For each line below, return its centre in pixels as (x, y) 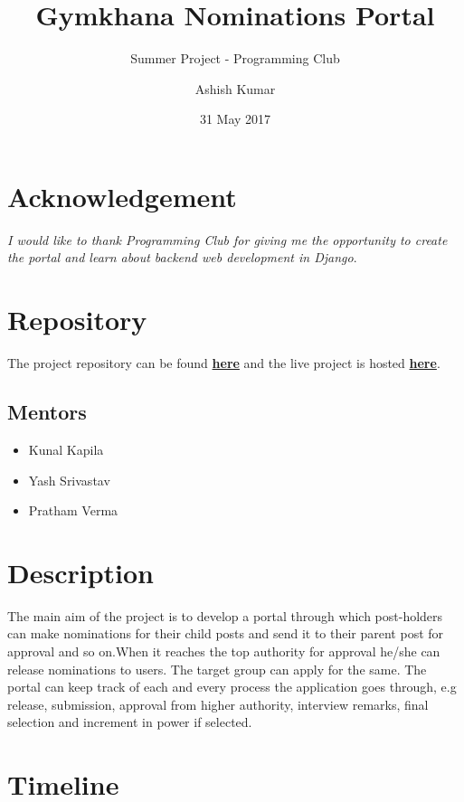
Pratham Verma (73, 510)
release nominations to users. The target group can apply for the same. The (217, 669)
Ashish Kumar (235, 88)
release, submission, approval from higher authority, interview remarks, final (218, 704)
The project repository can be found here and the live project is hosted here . (224, 363)
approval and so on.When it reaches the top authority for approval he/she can (224, 651)
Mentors (47, 412)
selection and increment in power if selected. (130, 722)
